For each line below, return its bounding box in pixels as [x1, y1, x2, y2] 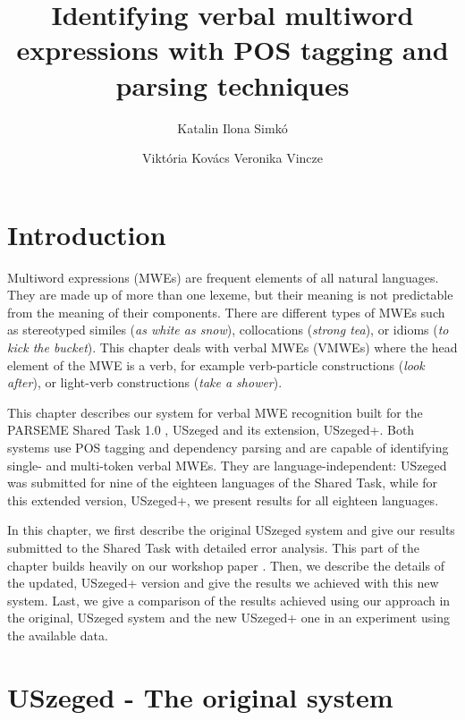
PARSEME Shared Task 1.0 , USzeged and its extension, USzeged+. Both [7, 420, 415, 439]
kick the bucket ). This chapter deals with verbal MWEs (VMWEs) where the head [7, 338, 458, 356]
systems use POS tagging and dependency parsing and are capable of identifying [7, 437, 449, 456]
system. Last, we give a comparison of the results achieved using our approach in [7, 590, 451, 609]
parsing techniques [115, 66, 350, 103]
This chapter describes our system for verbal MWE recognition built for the [7, 402, 423, 421]
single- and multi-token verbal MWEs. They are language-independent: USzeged [7, 455, 447, 474]
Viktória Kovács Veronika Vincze [142, 148, 323, 167]
